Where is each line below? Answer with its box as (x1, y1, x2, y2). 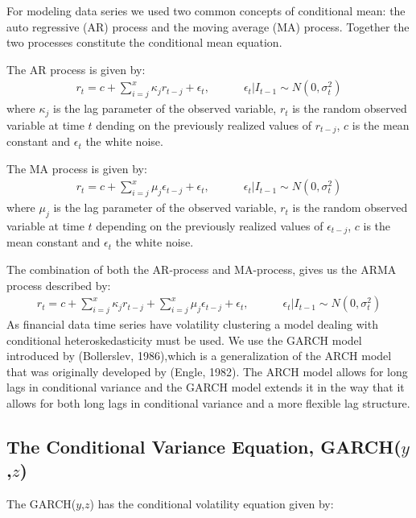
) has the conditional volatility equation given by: (89, 495, 334, 512)
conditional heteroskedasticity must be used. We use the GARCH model (6, 331, 362, 348)
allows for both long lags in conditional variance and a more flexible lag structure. (6, 394, 410, 411)
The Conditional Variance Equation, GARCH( (6, 433, 402, 458)
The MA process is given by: (6, 160, 147, 176)
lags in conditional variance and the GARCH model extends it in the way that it (6, 379, 405, 396)
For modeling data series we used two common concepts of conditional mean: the (6, 2, 406, 19)
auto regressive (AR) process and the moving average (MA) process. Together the (6, 18, 410, 35)
